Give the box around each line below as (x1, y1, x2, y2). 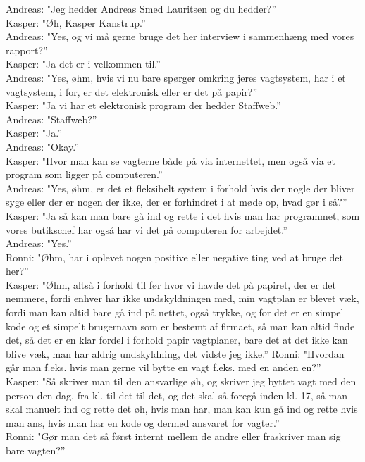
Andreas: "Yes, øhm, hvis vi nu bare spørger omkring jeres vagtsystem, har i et (6, 70, 346, 85)
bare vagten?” (6, 443, 66, 457)
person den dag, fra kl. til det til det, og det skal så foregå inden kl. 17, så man (6, 387, 347, 402)
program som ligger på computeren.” (6, 167, 163, 182)
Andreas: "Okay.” (6, 139, 79, 154)
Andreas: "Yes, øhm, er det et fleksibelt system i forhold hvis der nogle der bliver (6, 180, 355, 195)
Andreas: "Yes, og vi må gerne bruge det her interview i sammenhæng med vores (6, 29, 354, 44)
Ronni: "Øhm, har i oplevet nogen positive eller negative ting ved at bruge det (6, 249, 343, 264)
